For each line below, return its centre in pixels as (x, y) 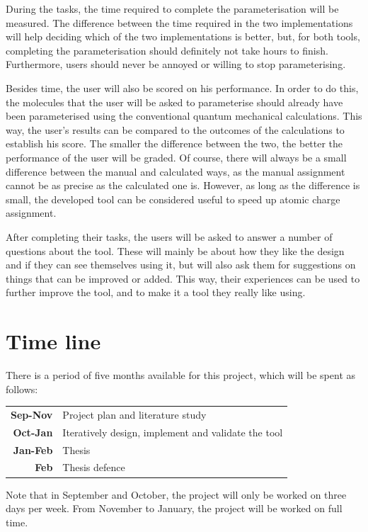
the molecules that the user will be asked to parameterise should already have (174, 102)
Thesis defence (94, 467)
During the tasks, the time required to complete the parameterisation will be (172, 9)
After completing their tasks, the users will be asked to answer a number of (169, 236)
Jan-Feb (33, 449)
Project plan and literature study (134, 414)
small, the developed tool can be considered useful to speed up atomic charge (173, 199)
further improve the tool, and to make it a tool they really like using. (156, 292)
